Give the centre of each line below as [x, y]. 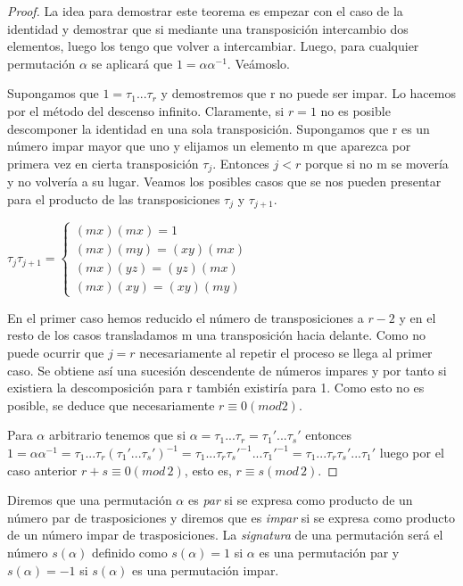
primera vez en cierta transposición [103, 163]
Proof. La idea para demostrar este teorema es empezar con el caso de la [205, 11]
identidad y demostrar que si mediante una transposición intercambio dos [208, 28]
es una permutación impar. [205, 569]
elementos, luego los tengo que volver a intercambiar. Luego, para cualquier [213, 46]
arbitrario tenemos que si [117, 435]
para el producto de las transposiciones [114, 198]
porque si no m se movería [376, 163]
